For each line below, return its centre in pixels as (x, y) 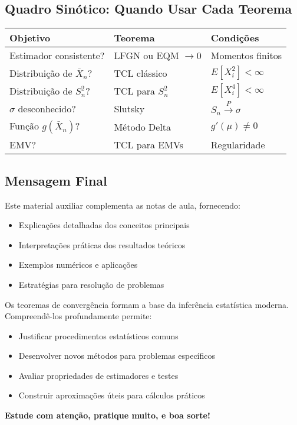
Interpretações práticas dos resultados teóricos (102, 244)
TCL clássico (141, 73)
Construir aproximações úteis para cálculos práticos (112, 395)
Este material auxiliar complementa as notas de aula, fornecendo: (123, 205)
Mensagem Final (56, 180)
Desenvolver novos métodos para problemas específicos (117, 356)
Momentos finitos (246, 56)
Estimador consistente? (57, 56)
